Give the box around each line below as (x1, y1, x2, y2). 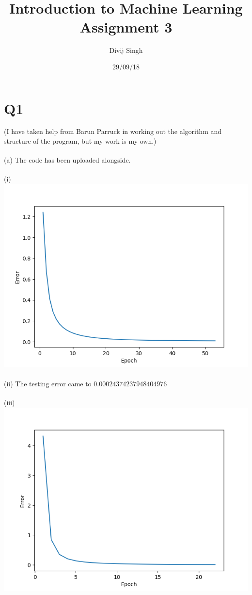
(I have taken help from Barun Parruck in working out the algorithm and (4, 126, 222, 136)
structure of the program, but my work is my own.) (4, 136, 157, 146)
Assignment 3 (79, 17, 173, 37)
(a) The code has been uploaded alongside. (4, 155, 131, 165)
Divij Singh (109, 45, 143, 55)
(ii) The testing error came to (4, 379, 92, 389)
